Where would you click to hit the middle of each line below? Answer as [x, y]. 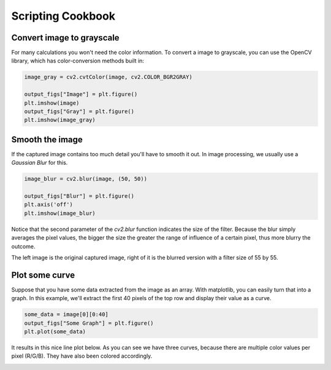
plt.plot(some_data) [55, 332]
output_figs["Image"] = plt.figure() [81, 94]
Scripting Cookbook [63, 16]
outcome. [23, 246]
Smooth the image [47, 139]
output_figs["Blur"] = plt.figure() [79, 196]
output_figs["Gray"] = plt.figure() [79, 111]
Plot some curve [43, 275]
